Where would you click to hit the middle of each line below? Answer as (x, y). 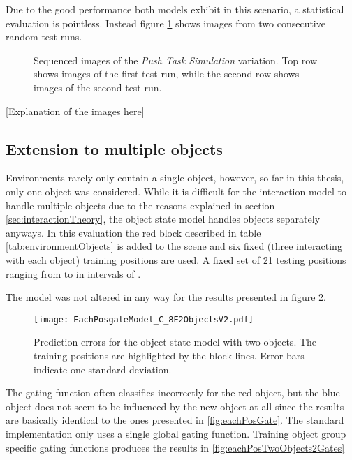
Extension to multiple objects (114, 148)
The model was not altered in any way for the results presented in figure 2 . (166, 297)
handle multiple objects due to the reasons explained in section (140, 205)
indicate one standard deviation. (103, 369)
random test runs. (44, 37)
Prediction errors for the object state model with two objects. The (175, 342)
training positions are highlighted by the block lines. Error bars (169, 355)
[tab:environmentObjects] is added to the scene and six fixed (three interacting (174, 246)
